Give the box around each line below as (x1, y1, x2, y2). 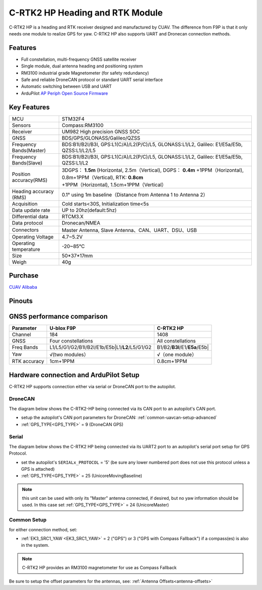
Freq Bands (12, 344, 38, 351)
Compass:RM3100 (61, 122, 104, 129)
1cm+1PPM (49, 358, 75, 365)
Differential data (12, 213, 49, 220)
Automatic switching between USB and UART (21, 83, 112, 89)
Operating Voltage (12, 233, 54, 240)
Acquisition (12, 200, 38, 207)
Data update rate (12, 207, 50, 213)
